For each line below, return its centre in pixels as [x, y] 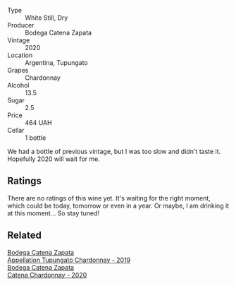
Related [25, 236]
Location [20, 55]
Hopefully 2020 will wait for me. [54, 159]
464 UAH [38, 123]
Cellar [16, 130]
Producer [21, 25]
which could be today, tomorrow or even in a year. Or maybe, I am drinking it [118, 205]
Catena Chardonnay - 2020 [47, 275]
